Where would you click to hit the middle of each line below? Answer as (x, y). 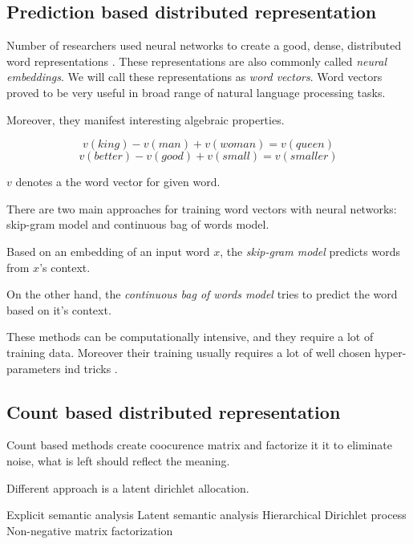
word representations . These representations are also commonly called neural (196, 61)
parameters (34, 368)
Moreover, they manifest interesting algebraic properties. (146, 119)
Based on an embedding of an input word (108, 251)
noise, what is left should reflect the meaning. (118, 460)
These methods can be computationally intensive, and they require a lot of (190, 337)
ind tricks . (91, 368)
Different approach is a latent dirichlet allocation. (128, 487)
